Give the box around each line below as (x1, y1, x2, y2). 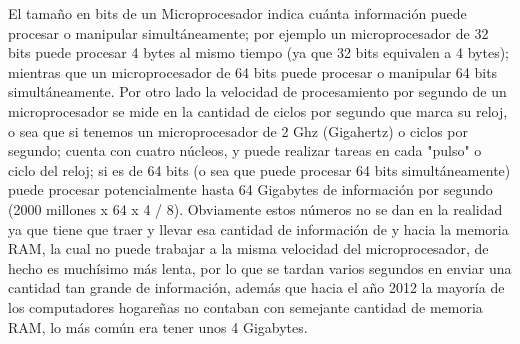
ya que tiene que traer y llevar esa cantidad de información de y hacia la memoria (8, 218, 509, 239)
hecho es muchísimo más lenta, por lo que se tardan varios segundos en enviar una (8, 257, 512, 278)
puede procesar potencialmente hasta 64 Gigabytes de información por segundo (8, 179, 493, 200)
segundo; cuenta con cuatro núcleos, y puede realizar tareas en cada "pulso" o (8, 140, 482, 161)
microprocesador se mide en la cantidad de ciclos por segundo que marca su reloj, (8, 100, 508, 121)
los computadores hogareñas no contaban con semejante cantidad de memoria (8, 296, 483, 317)
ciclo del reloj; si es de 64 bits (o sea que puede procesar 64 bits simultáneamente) (8, 159, 511, 180)
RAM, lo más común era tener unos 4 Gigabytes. (8, 316, 308, 337)
